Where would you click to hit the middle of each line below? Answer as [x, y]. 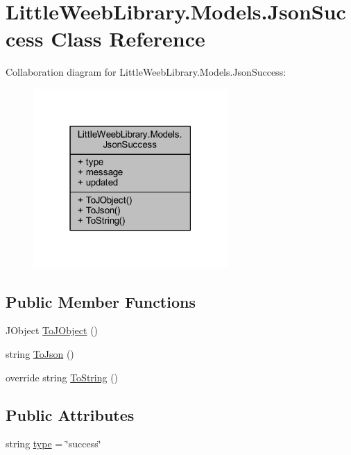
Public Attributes [70, 414]
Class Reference [128, 39]
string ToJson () [40, 353]
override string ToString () [62, 377]
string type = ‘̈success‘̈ [53, 444]
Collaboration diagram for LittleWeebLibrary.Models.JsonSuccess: [146, 72]
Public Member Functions [101, 301]
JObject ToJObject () [52, 330]
